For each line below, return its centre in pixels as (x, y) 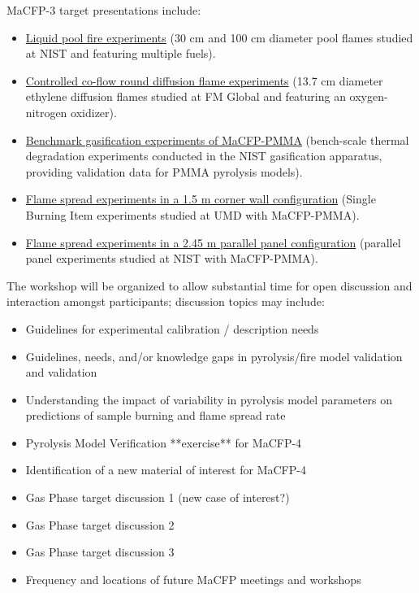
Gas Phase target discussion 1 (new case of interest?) (158, 497)
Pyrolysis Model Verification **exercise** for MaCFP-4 (164, 442)
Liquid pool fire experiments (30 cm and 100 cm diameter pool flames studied (219, 37)
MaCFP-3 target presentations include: (104, 10)
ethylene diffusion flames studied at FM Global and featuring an (186, 96)
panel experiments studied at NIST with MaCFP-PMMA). (172, 258)
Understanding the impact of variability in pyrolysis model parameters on (209, 399)
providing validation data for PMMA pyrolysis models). (164, 171)
